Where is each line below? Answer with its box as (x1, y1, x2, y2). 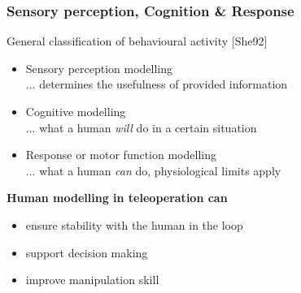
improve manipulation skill (25, 271, 159, 288)
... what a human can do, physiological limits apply (25, 162, 281, 179)
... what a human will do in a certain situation (25, 118, 257, 136)
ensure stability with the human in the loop (25, 216, 243, 233)
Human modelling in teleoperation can (7, 189, 228, 206)
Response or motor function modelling (25, 146, 216, 163)
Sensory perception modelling (25, 59, 173, 76)
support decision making (25, 243, 148, 261)
